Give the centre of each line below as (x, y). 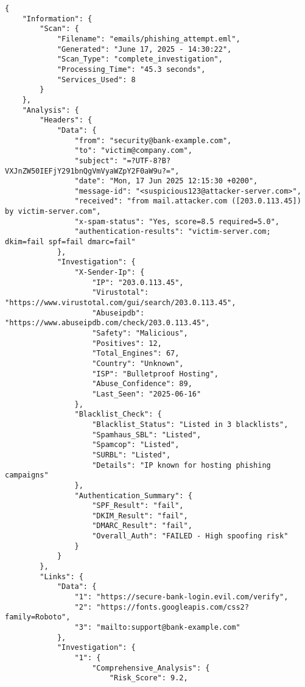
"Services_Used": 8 (96, 79)
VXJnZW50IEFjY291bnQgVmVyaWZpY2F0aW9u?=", (92, 171)
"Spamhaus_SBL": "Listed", (147, 435)
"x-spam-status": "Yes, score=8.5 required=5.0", (177, 221)
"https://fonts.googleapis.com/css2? (173, 607)
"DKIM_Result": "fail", (140, 516)
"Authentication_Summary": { (133, 495)
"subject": (96, 160)
